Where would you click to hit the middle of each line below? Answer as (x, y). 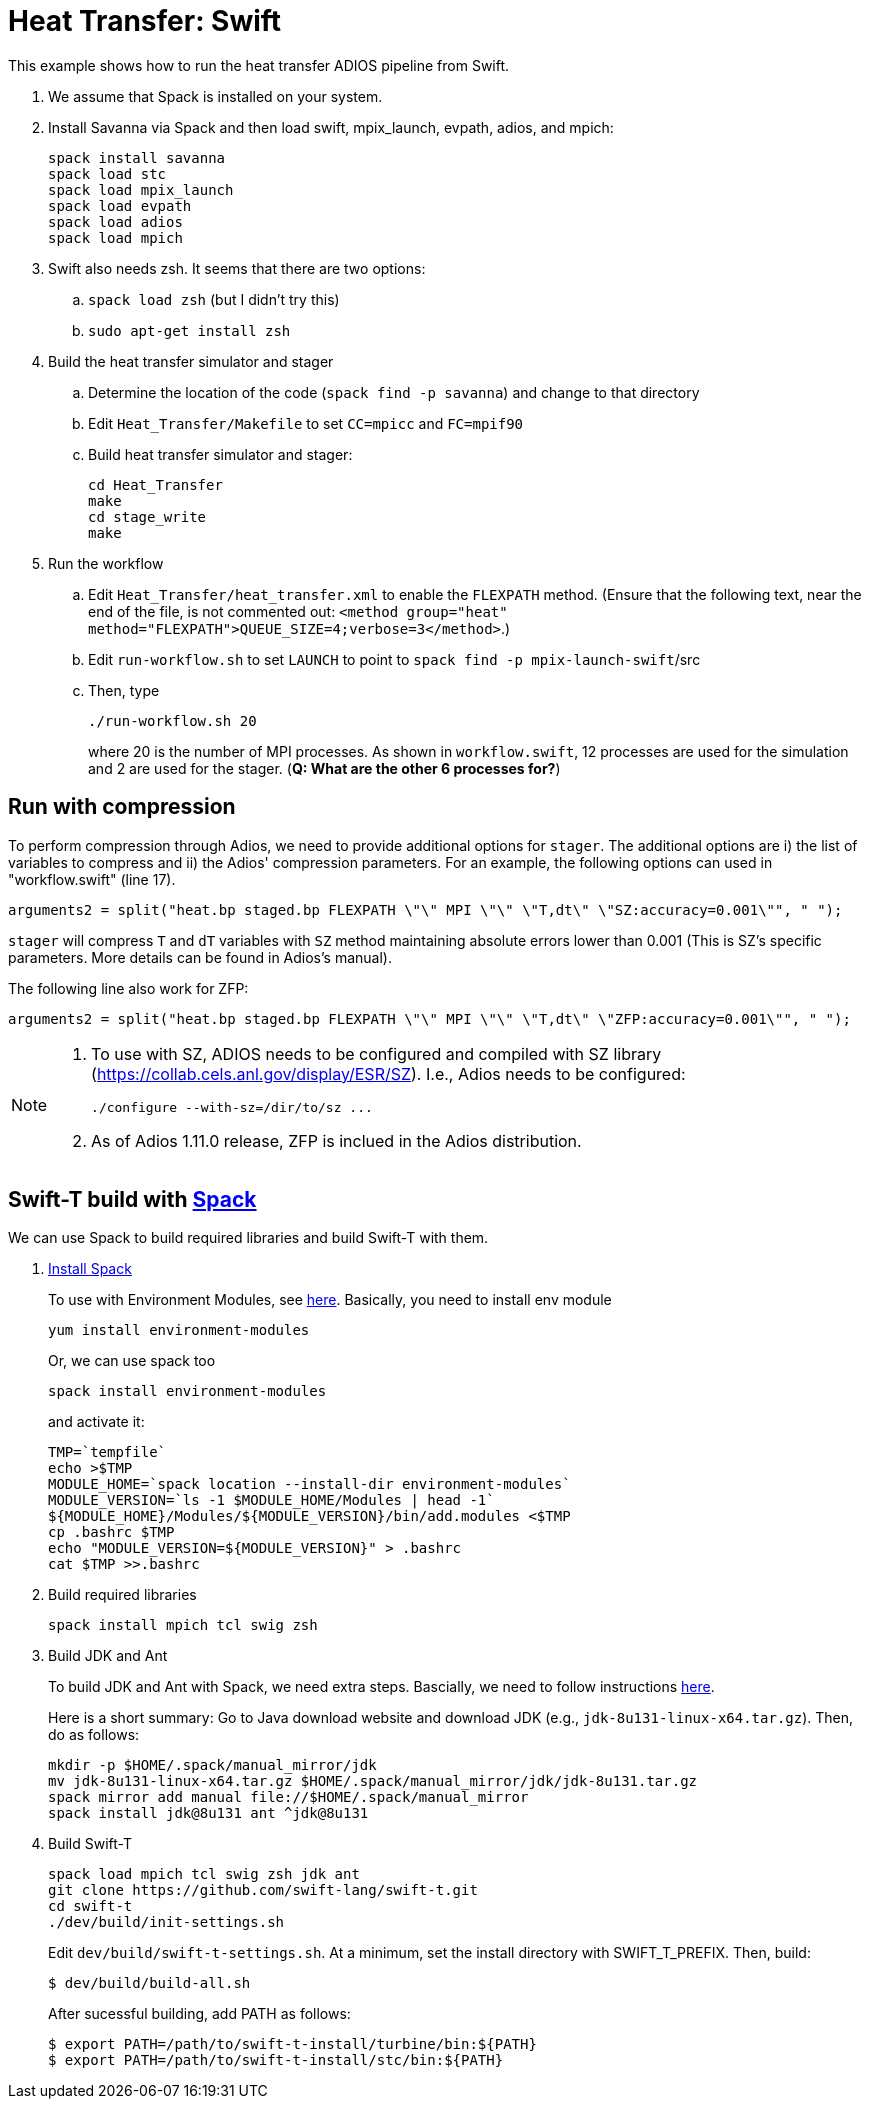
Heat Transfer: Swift (145, 21)
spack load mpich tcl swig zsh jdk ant (204, 1874)
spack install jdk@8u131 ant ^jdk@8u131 (208, 1813)
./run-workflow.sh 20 (172, 720)
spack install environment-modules (187, 1391)
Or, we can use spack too (132, 1361)
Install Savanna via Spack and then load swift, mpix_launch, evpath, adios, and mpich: (331, 127)
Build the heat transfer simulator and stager (191, 361)
